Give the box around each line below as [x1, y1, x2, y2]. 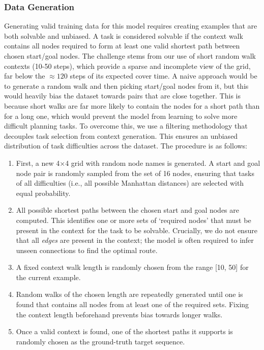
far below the [4, 70, 45, 81]
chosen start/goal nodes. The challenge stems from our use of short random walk [4, 51, 256, 61]
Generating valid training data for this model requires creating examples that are [4, 20, 257, 31]
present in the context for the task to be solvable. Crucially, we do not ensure [16, 224, 257, 235]
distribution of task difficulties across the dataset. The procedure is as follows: [4, 140, 248, 151]
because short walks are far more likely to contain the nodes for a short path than [4, 100, 260, 111]
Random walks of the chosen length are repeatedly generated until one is [16, 289, 243, 299]
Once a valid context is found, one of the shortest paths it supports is [16, 326, 233, 337]
